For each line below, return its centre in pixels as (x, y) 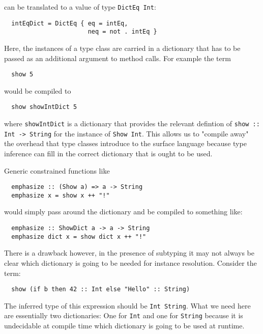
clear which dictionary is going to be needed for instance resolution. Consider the (130, 262)
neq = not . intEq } (122, 32)
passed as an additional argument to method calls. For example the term (118, 58)
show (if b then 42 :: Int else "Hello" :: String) (101, 289)
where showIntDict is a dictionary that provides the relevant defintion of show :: (132, 123)
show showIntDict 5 (44, 107)
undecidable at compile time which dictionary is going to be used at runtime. (124, 326)
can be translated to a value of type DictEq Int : (80, 7)
